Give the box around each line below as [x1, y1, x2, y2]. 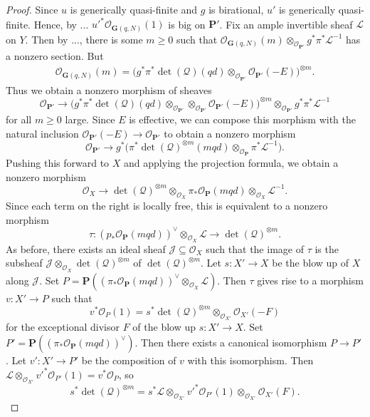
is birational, [208, 2, 264, 16]
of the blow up [132, 319, 196, 334]
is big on [168, 16, 206, 31]
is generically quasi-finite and [70, 2, 198, 16]
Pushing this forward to [6, 155, 110, 170]
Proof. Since [6, 2, 58, 16]
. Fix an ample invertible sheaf [219, 16, 353, 31]
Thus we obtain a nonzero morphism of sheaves [6, 82, 212, 97]
